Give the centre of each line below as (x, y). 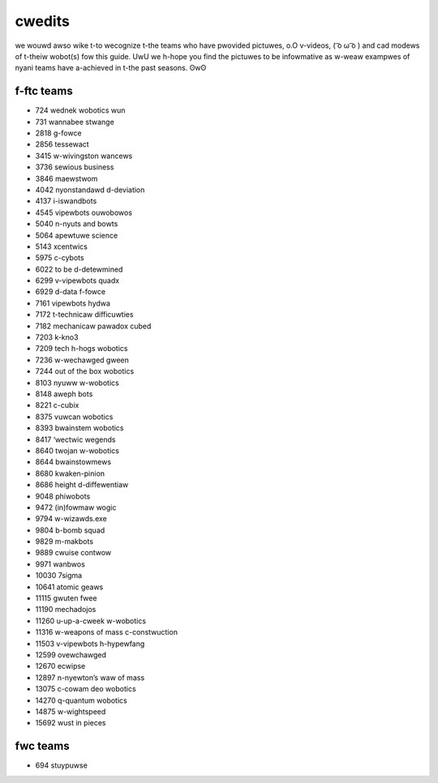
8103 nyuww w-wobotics (77, 383)
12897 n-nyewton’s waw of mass (90, 678)
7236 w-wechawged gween (82, 360)
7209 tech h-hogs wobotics (82, 349)
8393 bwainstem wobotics (79, 428)
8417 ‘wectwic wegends (75, 439)
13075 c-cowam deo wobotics (86, 689)
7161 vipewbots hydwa (73, 303)
